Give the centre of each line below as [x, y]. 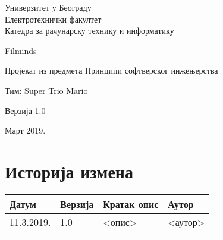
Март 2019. [25, 130]
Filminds [21, 50]
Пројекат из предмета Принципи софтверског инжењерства [111, 70]
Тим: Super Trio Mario [46, 90]
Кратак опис [131, 204]
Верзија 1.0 [25, 110]
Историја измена [69, 171]
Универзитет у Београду [48, 7]
